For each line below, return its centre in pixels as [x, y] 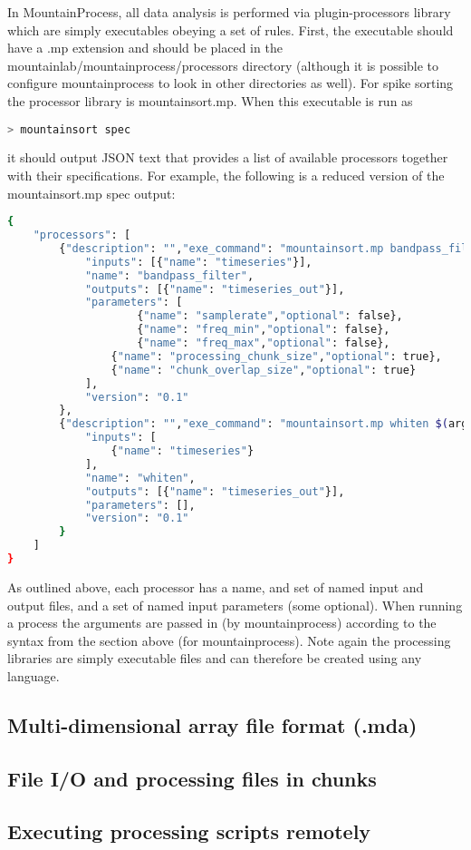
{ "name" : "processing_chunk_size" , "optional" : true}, [276, 356]
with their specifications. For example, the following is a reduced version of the [226, 176]
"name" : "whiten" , [140, 478]
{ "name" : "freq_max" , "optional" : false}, [264, 343]
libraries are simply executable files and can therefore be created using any [215, 658]
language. [34, 675]
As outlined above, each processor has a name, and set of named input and [216, 586]
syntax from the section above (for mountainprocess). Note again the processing [229, 640]
